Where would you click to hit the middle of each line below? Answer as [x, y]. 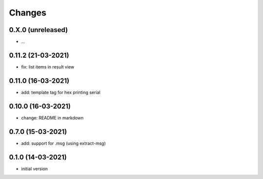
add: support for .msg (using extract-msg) [64, 143]
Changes [28, 13]
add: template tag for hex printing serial [61, 92]
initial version [35, 169]
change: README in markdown [52, 118]
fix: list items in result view [48, 67]
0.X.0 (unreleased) [38, 30]
